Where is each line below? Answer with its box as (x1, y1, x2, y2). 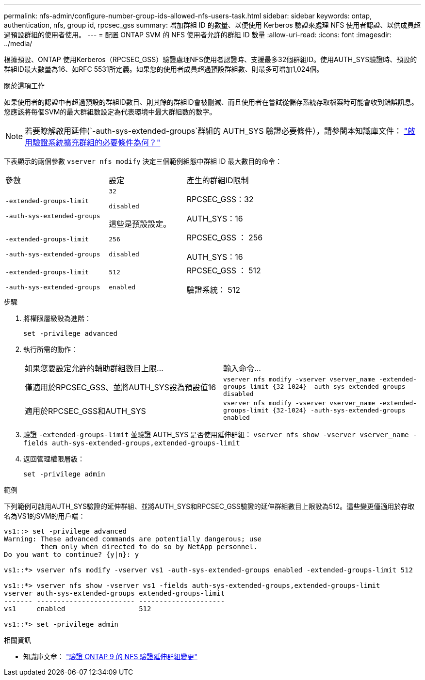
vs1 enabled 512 (4, 605, 151, 613)
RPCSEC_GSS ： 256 (186, 233, 263, 242)
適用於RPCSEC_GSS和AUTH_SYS (25, 406, 146, 416)
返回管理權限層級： (23, 455, 84, 463)
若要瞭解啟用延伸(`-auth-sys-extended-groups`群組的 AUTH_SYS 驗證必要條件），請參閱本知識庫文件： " (25, 126, 408, 136)
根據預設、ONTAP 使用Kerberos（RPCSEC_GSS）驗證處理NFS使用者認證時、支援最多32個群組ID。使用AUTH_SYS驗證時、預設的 (4, 55, 417, 63)
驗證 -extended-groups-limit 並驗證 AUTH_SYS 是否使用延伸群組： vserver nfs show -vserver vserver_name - (23, 430, 417, 439)
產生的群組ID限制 (186, 175, 249, 185)
